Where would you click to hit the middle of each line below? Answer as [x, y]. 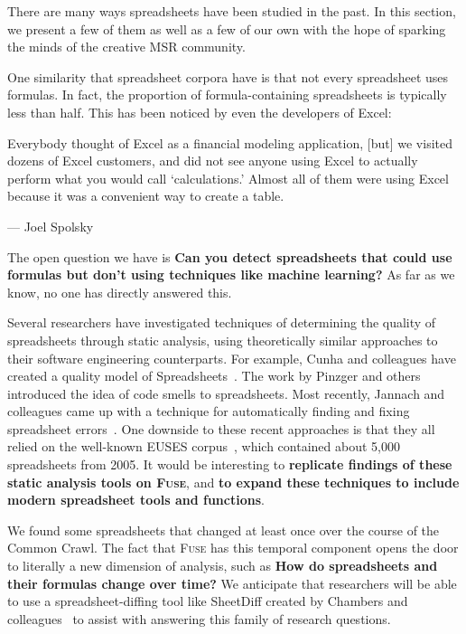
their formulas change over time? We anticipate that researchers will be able [232, 583]
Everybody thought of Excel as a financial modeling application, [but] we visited [230, 142]
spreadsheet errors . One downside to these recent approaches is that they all [221, 428]
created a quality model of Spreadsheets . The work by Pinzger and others [214, 376]
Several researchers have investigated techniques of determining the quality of [222, 322]
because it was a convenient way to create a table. [146, 196]
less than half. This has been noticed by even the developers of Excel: [200, 112]
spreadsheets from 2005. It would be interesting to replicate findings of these [230, 464]
